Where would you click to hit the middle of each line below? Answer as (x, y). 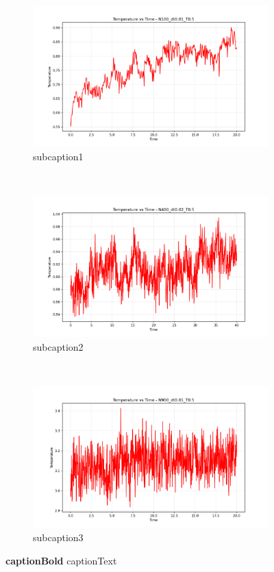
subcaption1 (58, 156)
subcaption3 (58, 537)
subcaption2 (58, 346)
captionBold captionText (61, 560)
